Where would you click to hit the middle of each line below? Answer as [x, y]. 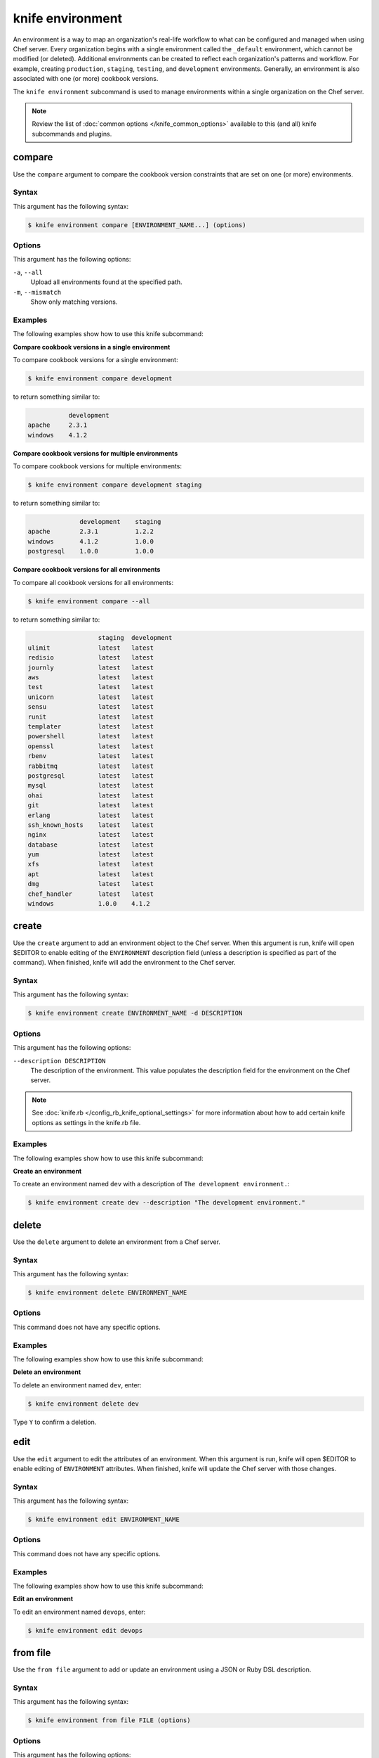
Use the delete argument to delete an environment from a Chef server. [117, 1242]
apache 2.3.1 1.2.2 [91, 532]
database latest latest [91, 845]
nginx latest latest [91, 835]
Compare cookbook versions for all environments [87, 570]
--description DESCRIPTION [59, 1061]
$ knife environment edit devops [85, 1630]
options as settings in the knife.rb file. [86, 1122]
